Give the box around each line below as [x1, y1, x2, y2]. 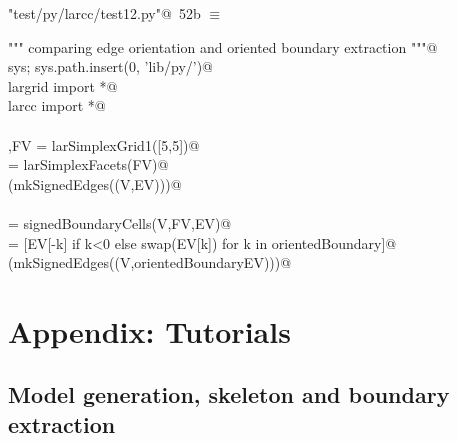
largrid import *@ [8, 75, 118, 96]
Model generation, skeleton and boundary [8, 379, 450, 410]
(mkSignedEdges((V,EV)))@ [8, 173, 182, 194]
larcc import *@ [8, 95, 106, 116]
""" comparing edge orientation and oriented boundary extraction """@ [8, 36, 438, 57]
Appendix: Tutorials [8, 310, 291, 351]
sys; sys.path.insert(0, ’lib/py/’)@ [8, 56, 214, 77]
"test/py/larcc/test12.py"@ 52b [8, 3, 201, 23]
